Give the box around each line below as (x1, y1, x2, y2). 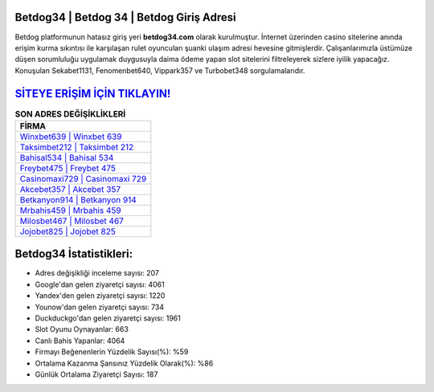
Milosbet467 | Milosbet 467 (19, 215, 125, 227)
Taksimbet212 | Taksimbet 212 (19, 141, 134, 153)
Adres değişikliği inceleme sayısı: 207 (35, 268, 160, 278)
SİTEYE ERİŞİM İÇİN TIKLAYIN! (14, 87, 171, 100)
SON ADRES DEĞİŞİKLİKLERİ (14, 108, 126, 120)
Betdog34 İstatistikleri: (14, 247, 133, 261)
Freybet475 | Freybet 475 (19, 162, 117, 174)
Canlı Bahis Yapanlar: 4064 (35, 336, 125, 345)
